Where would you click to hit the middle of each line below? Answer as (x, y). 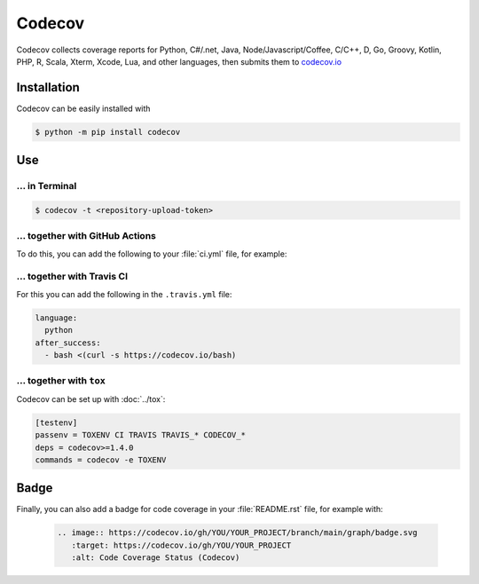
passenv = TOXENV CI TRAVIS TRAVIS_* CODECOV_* (140, 435)
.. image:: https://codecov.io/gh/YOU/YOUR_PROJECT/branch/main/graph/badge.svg (237, 533)
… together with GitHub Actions (86, 236)
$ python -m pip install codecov (108, 132)
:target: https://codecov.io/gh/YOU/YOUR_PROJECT (181, 545)
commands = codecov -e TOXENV (101, 460)
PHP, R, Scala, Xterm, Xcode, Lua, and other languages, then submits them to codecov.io (179, 61)
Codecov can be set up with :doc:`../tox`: (91, 399)
